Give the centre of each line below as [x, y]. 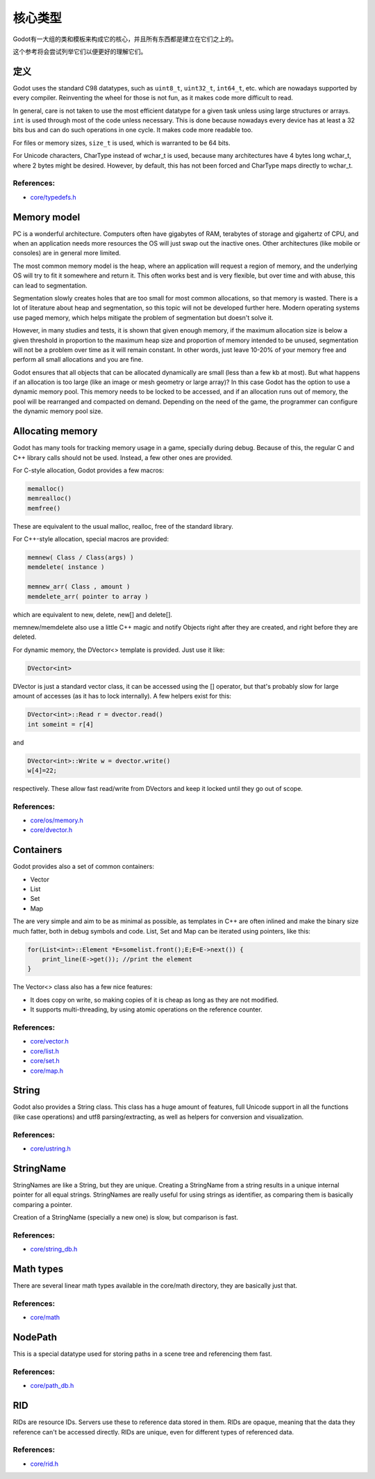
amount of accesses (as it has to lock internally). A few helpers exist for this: [122, 696]
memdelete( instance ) [66, 567]
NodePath [35, 1337]
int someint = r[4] [60, 724]
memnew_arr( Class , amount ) [79, 587]
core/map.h [47, 1071]
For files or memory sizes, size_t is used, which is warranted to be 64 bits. [122, 143]
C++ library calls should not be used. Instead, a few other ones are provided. [123, 457]
